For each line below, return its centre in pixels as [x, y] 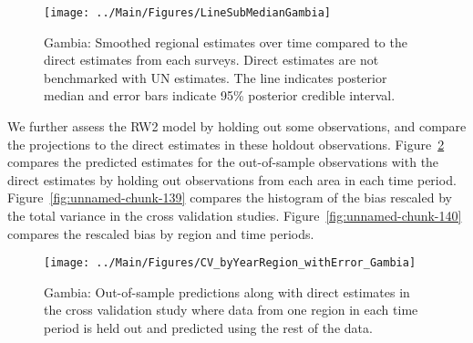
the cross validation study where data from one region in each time [231, 310]
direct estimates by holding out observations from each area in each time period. [232, 179]
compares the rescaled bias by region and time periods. [161, 233]
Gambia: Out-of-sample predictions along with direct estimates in [227, 291]
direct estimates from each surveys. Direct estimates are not [211, 60]
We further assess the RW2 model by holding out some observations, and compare [237, 126]
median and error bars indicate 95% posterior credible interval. [220, 95]
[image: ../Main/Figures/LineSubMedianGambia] [187, 13]
